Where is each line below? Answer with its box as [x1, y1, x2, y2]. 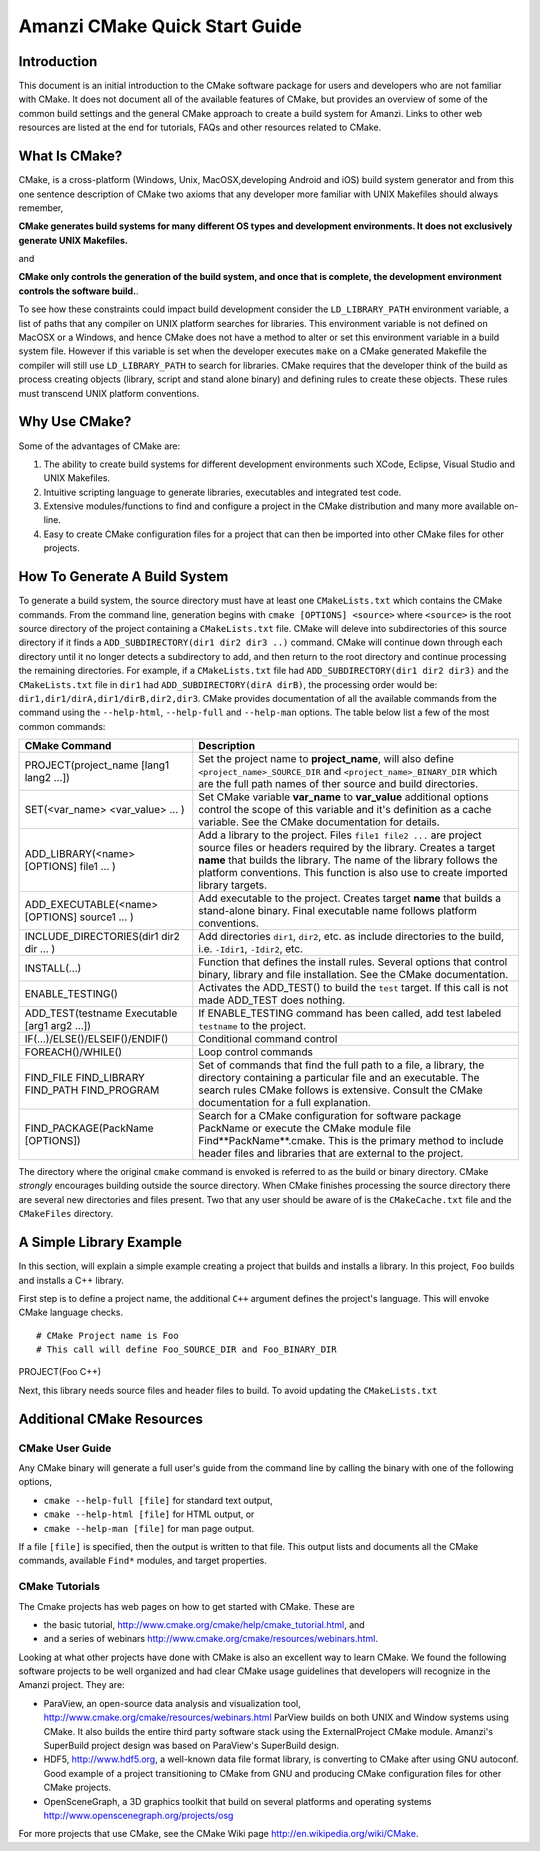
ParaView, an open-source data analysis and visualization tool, [43, 1697, 302, 1709]
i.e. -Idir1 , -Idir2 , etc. [198, 942, 304, 956]
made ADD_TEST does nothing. [198, 993, 346, 1007]
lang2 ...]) [24, 771, 70, 785]
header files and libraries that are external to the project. [198, 1146, 464, 1160]
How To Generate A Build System [18, 568, 229, 585]
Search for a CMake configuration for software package [198, 1109, 462, 1123]
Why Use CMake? [18, 413, 132, 430]
